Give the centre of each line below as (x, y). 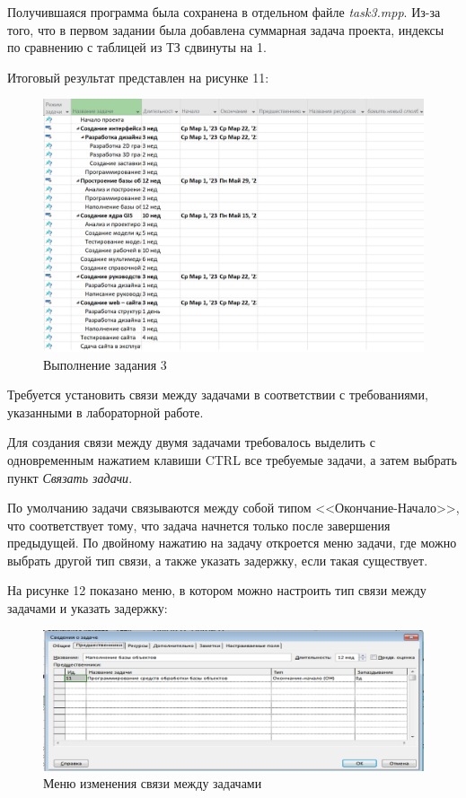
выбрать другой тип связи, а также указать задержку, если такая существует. (218, 560)
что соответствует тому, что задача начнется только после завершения (199, 525)
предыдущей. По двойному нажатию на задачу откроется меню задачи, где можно (232, 543)
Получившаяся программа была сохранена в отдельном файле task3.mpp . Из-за (224, 12)
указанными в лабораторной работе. (106, 412)
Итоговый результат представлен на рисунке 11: (138, 77)
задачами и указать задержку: (88, 608)
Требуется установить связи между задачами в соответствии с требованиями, (218, 395)
